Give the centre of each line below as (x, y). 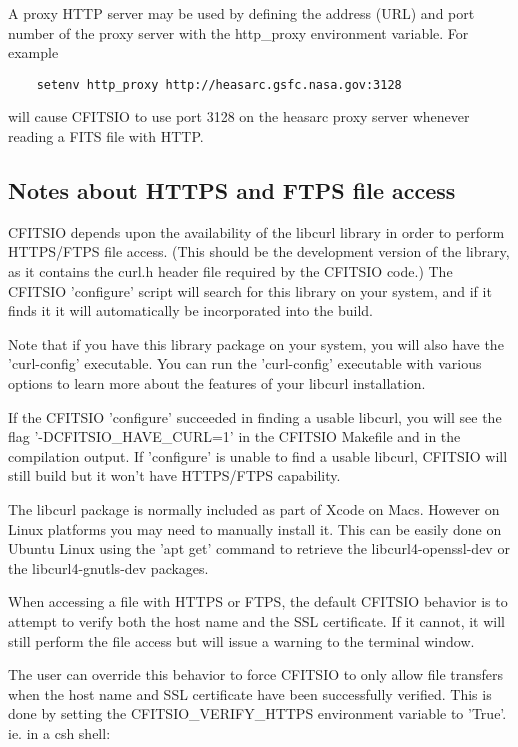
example (33, 52)
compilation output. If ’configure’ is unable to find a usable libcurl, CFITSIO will (258, 455)
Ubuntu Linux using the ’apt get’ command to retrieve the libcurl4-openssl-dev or (259, 548)
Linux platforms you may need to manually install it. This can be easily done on (255, 528)
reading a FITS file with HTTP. (106, 136)
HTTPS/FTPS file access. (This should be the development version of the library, (259, 251)
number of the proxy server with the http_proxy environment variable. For (238, 32)
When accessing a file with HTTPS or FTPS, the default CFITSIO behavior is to (258, 601)
